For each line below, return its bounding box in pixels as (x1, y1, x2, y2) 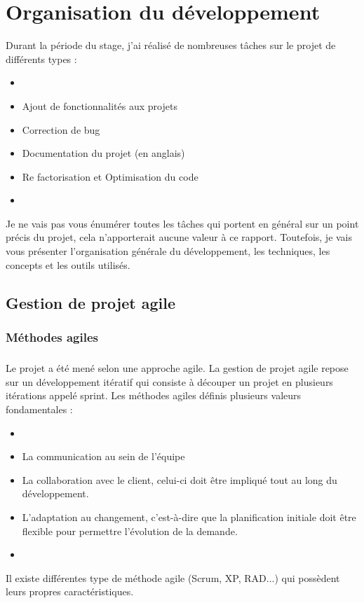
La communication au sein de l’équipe (22, 449, 185, 464)
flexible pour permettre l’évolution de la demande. (22, 523, 238, 538)
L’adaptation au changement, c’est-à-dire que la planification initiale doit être (22, 510, 356, 524)
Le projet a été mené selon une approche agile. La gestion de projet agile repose (6, 361, 349, 375)
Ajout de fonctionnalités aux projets (22, 98, 177, 113)
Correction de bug (22, 122, 100, 137)
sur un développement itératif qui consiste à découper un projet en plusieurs (6, 374, 333, 389)
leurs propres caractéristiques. (6, 584, 134, 599)
